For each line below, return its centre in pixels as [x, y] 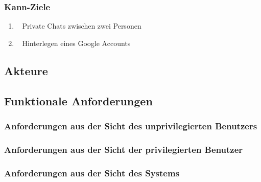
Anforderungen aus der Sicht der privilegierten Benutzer [124, 149]
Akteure [26, 70]
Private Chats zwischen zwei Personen [82, 26]
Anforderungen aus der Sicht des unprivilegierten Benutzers [131, 126]
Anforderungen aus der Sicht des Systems [92, 173]
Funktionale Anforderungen [78, 100]
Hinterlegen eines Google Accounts [76, 43]
